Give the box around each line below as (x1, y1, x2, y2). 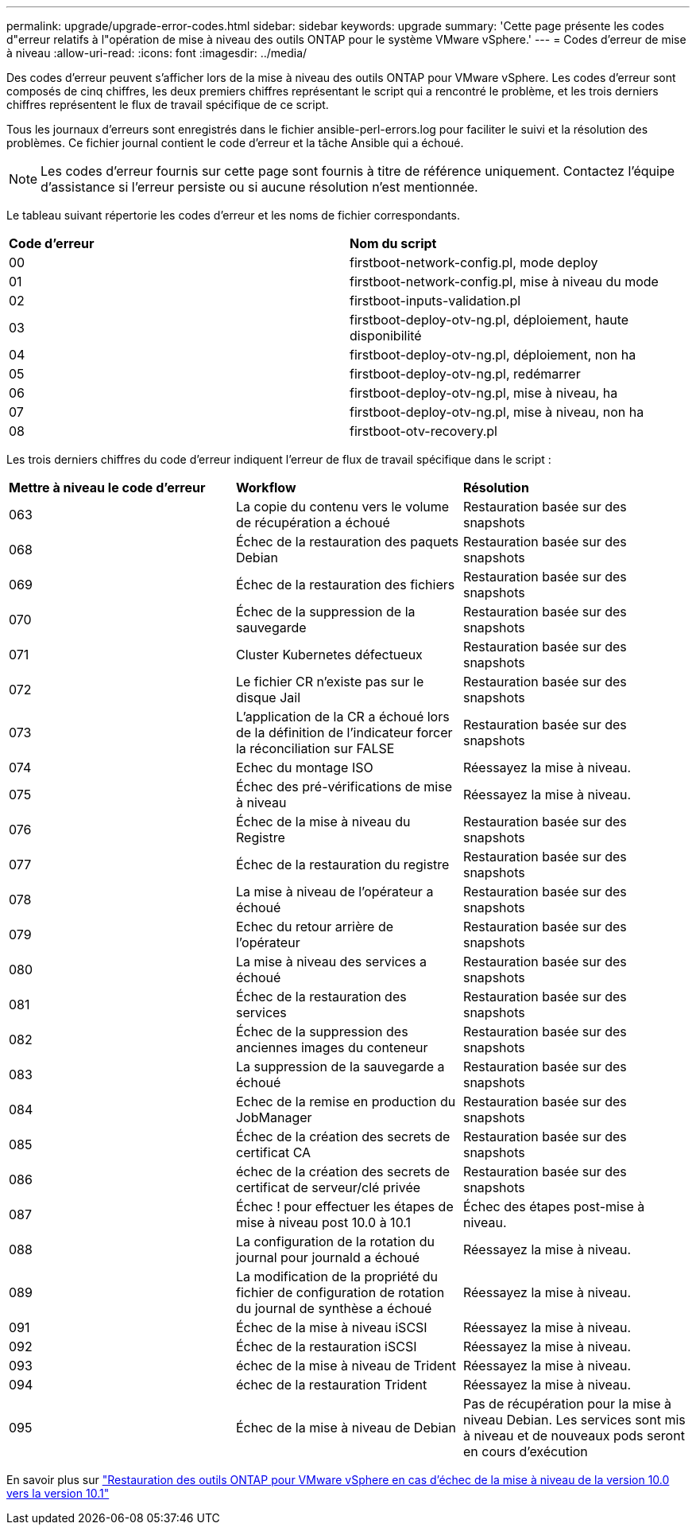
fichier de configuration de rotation (235, 1284, 445, 1300)
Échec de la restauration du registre (235, 857, 450, 872)
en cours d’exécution (462, 1444, 588, 1459)
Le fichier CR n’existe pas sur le (235, 674, 424, 690)
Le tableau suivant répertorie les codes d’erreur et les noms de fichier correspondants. (6, 208, 460, 222)
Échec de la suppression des (235, 1024, 408, 1039)
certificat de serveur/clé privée (235, 1179, 421, 1195)
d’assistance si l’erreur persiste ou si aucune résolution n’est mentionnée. (41, 179, 478, 195)
